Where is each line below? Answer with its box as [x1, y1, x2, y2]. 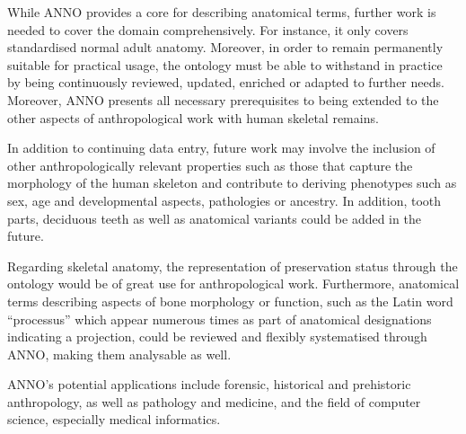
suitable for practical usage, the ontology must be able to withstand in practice [7, 55, 443, 74]
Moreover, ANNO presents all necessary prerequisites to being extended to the [7, 90, 439, 109]
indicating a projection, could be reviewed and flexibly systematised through [7, 327, 427, 346]
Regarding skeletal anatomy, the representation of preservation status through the [7, 256, 458, 275]
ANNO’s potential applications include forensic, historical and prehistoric [7, 375, 411, 394]
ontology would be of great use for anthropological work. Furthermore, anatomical [7, 274, 460, 293]
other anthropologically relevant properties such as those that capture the [7, 155, 413, 174]
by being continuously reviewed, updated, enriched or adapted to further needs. [7, 73, 444, 92]
